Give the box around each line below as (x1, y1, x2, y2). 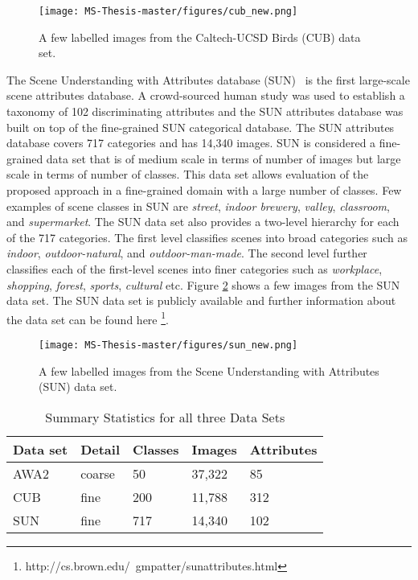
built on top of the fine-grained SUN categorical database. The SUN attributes (6, 118, 395, 135)
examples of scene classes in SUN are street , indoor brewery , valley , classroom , (6, 197, 390, 214)
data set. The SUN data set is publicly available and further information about (6, 292, 396, 309)
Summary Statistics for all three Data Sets (45, 407, 285, 426)
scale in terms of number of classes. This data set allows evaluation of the (6, 166, 369, 183)
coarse (80, 463, 115, 483)
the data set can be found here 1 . (6, 308, 169, 327)
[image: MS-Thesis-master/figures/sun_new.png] (39, 339, 298, 351)
